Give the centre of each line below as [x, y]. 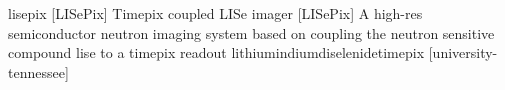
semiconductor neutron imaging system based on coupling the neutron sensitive [251, 32]
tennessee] [38, 71]
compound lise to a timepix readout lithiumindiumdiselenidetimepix [216, 52]
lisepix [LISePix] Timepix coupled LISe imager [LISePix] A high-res [215, 13]
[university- [463, 52]
